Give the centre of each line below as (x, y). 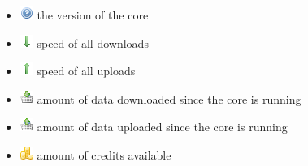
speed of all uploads (86, 71)
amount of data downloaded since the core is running (169, 98)
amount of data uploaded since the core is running (162, 127)
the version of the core (93, 15)
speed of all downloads (93, 43)
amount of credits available (104, 154)
